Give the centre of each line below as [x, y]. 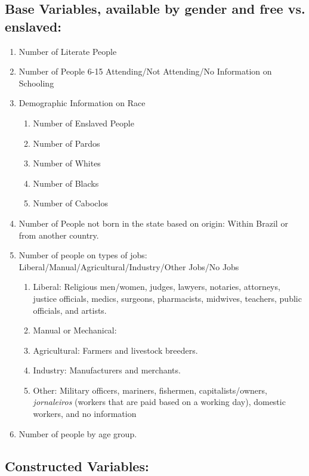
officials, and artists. [70, 310]
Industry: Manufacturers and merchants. [107, 370]
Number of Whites [67, 163]
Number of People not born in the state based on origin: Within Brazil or [153, 223]
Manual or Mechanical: [75, 330]
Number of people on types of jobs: [83, 255]
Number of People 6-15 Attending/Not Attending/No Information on [145, 71]
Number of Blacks [66, 183]
